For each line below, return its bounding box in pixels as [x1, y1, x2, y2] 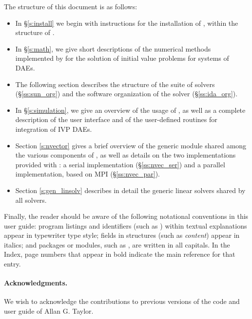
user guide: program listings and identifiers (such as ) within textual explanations [4, 220, 247, 230]
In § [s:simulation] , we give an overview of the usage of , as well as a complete [15, 105, 246, 115]
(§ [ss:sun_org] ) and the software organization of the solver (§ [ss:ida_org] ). [15, 89, 238, 99]
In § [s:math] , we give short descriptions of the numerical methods [15, 43, 211, 53]
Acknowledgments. [4, 278, 68, 288]
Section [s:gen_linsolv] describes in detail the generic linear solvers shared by [15, 185, 246, 195]
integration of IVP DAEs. [15, 124, 92, 134]
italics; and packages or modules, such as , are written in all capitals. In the [4, 239, 230, 249]
